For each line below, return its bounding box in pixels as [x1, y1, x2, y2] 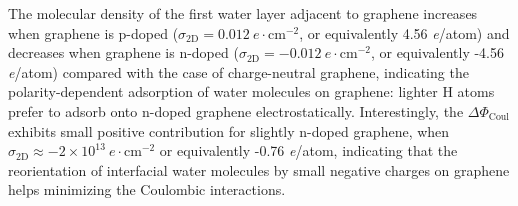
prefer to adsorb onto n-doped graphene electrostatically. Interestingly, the [8, 100, 464, 121]
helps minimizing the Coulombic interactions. [8, 179, 286, 200]
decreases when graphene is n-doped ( [8, 42, 239, 63]
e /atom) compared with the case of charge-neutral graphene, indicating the [8, 61, 469, 82]
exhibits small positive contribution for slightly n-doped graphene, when [8, 120, 450, 141]
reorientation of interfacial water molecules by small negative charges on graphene [8, 159, 510, 180]
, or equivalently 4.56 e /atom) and [299, 22, 510, 43]
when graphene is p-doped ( [8, 22, 179, 43]
